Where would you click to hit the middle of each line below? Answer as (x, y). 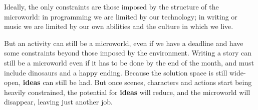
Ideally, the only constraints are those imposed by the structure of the (111, 6)
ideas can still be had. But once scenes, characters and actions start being (137, 82)
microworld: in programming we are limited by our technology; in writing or (121, 16)
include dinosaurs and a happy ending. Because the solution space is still (116, 72)
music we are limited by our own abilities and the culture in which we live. (119, 26)
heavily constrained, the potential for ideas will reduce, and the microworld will (127, 92)
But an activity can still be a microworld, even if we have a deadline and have (124, 43)
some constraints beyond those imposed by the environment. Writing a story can (128, 53)
